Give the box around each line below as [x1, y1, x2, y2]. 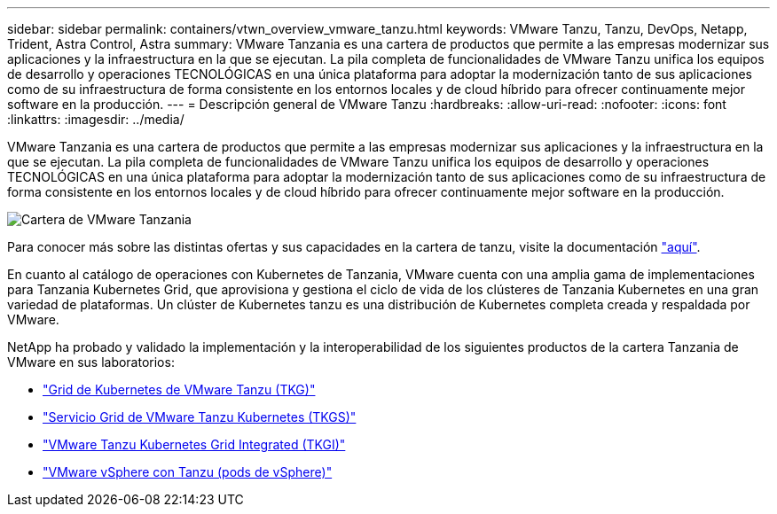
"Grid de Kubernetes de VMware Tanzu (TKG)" [43, 382, 316, 397]
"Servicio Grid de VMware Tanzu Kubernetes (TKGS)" [43, 409, 357, 424]
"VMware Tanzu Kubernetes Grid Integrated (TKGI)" [43, 437, 346, 452]
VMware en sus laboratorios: [7, 354, 175, 370]
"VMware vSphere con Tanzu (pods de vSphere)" [43, 464, 333, 479]
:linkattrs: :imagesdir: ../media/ [7, 112, 184, 127]
